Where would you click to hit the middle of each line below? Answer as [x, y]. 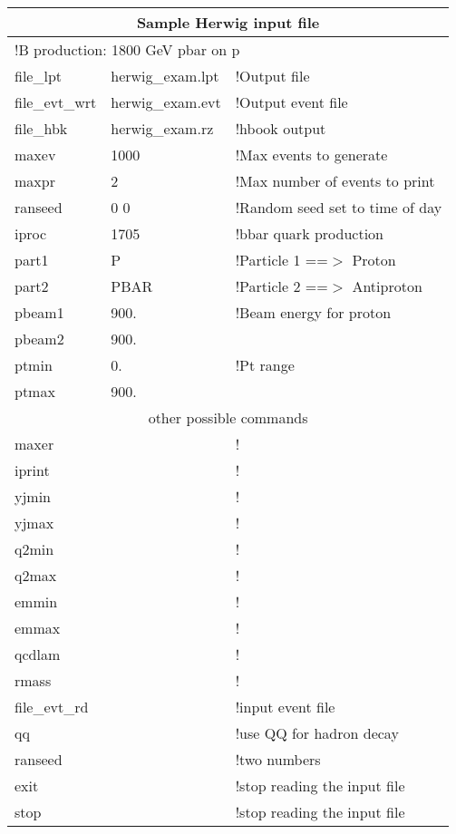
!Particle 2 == [281, 286]
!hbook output [281, 128]
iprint [32, 470]
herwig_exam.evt [166, 102]
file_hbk [41, 128]
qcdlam [38, 654]
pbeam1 [39, 312]
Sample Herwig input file [228, 22]
